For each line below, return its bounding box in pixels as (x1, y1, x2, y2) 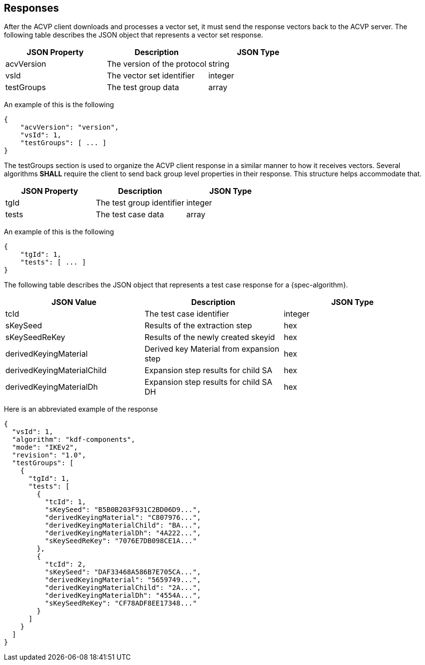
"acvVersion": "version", (20, 123, 119, 132)
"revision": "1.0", (12, 451, 86, 459)
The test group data (107, 82, 179, 93)
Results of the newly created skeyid (144, 332, 275, 342)
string (208, 59, 229, 69)
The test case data (95, 209, 164, 220)
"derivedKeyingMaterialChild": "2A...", (45, 584, 201, 592)
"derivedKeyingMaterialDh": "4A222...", (45, 529, 201, 537)
